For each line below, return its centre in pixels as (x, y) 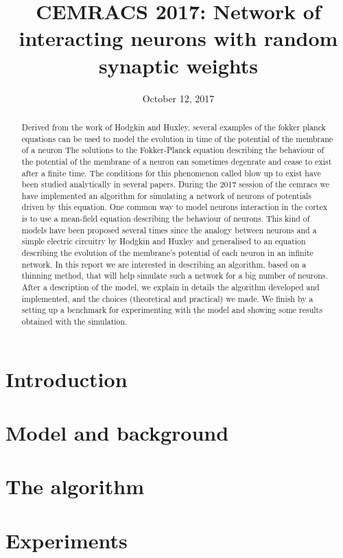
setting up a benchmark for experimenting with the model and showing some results (172, 310)
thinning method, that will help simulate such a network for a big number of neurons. (175, 276)
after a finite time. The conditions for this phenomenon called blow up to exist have (171, 173)
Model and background (117, 433)
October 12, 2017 (178, 98)
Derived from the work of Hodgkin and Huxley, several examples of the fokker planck (174, 127)
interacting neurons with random (178, 38)
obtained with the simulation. (74, 322)
